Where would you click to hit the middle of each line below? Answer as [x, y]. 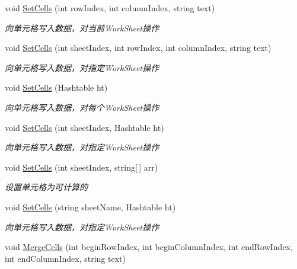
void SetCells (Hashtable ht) [56, 87]
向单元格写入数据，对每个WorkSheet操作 [82, 107]
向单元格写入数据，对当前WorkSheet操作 [82, 28]
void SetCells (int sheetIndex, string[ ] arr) [82, 167]
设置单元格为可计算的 [46, 187]
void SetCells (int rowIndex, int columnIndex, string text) [110, 8]
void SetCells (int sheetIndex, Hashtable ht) [84, 127]
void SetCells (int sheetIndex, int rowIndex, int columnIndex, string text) [138, 48]
